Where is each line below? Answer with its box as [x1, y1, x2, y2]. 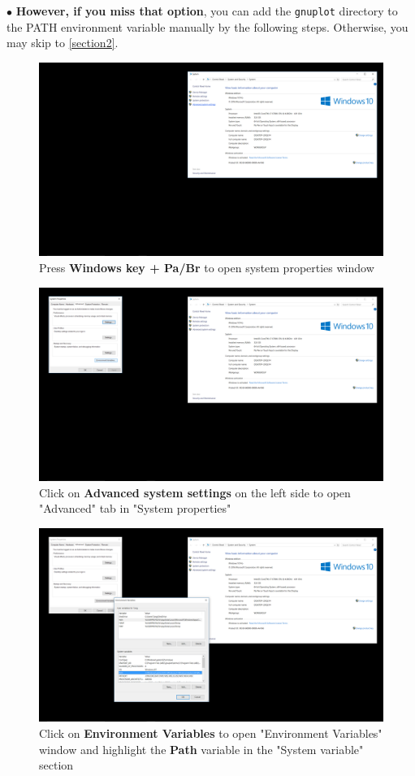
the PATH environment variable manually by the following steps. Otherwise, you [6, 18, 409, 35]
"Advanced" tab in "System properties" [39, 500, 231, 517]
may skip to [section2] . [6, 34, 119, 51]
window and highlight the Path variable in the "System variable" [39, 740, 364, 757]
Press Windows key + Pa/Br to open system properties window [39, 258, 374, 275]
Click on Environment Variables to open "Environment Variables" [39, 724, 383, 741]
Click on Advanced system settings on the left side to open [39, 483, 351, 501]
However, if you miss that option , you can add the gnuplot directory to [15, 2, 398, 19]
